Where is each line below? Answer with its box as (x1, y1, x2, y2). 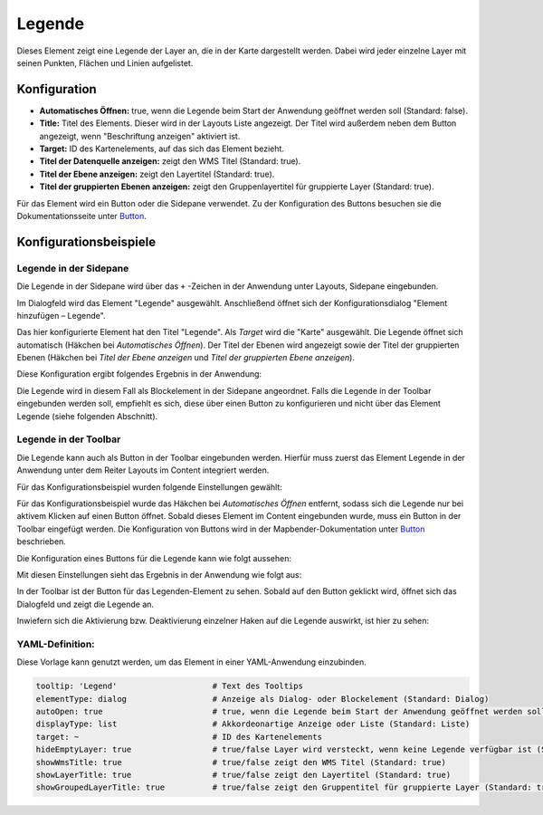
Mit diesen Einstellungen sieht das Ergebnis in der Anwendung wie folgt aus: (16, 569, 302, 580)
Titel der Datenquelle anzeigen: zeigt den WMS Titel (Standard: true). (39, 156, 301, 167)
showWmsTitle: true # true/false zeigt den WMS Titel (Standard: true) (35, 757, 447, 767)
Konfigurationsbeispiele (16, 234, 157, 249)
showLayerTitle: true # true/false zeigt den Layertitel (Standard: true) (35, 770, 452, 780)
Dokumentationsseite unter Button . (16, 210, 147, 221)
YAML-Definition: (16, 638, 95, 650)
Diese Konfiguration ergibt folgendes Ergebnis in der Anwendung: (16, 369, 262, 379)
